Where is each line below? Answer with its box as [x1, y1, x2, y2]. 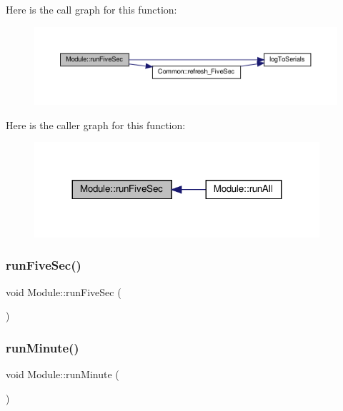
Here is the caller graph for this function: [6, 117, 186, 132]
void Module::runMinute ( [6, 367, 119, 382]
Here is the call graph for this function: [6, 2, 177, 16]
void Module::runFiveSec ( [6, 284, 121, 299]
